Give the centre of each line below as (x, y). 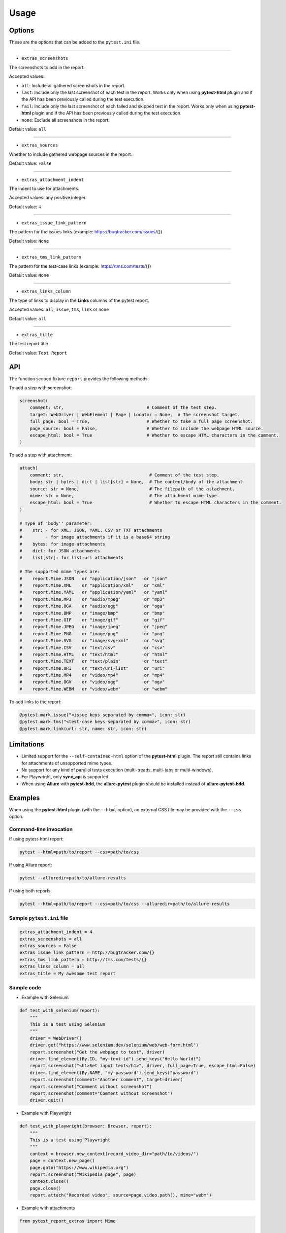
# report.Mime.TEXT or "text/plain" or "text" (94, 661)
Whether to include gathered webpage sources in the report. (71, 154)
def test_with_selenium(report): (60, 1011)
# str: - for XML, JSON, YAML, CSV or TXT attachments (91, 530)
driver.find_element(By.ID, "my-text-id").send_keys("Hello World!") (115, 1059)
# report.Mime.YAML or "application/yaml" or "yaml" (94, 592)
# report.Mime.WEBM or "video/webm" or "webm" (94, 689)
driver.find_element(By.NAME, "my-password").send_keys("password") (114, 1072)
